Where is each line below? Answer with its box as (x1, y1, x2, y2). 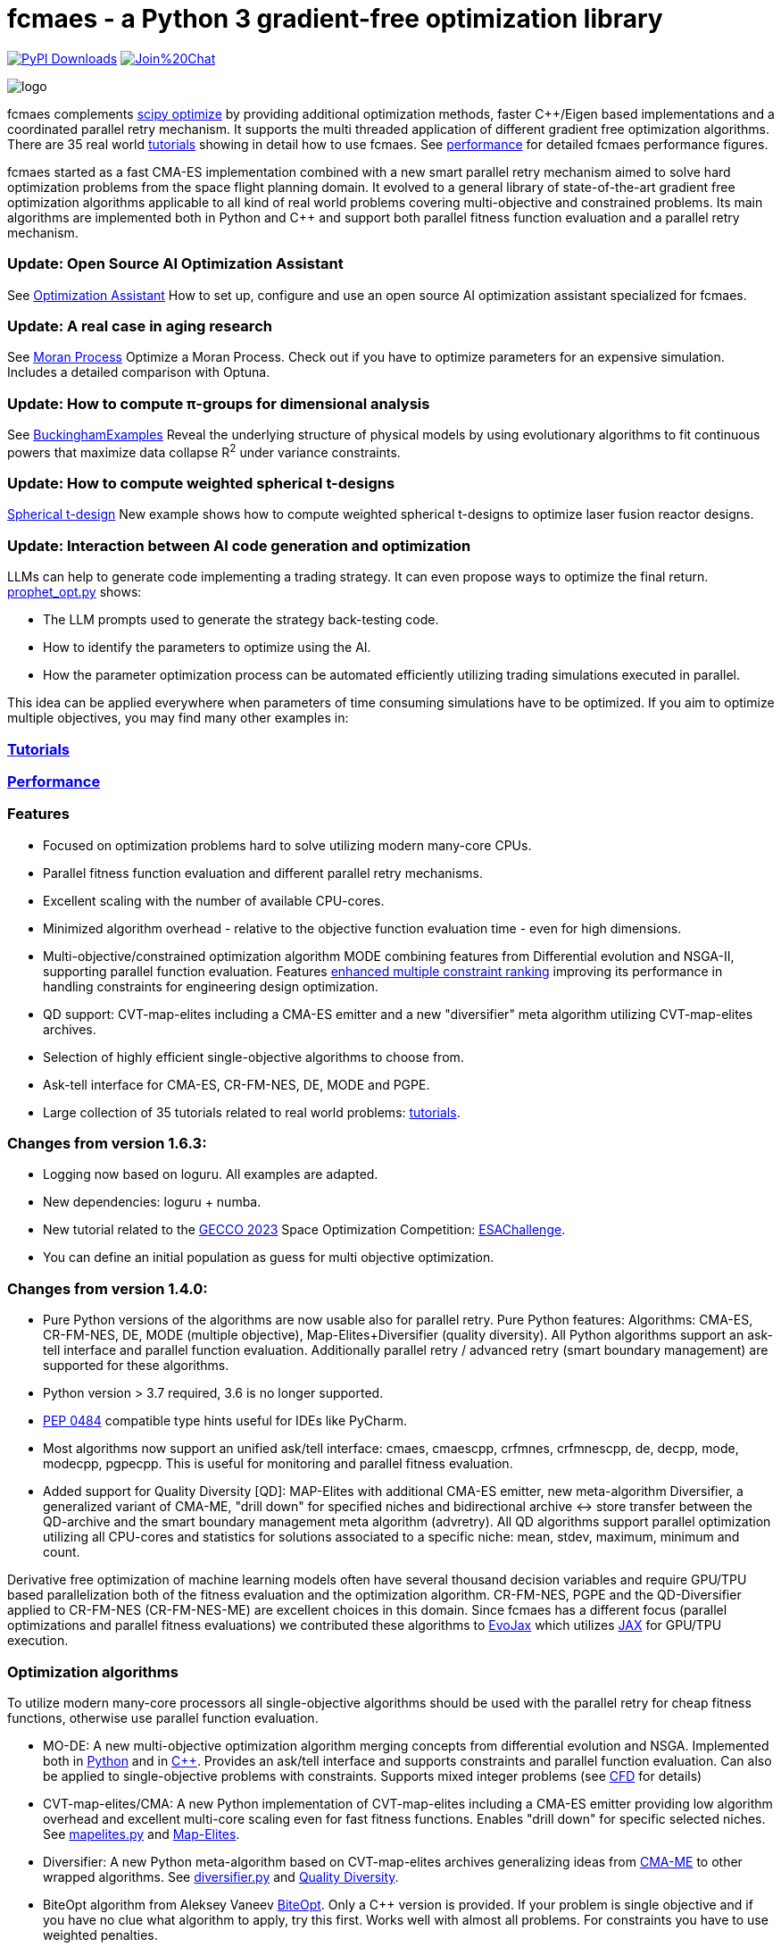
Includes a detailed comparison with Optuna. (7, 364, 270, 380)
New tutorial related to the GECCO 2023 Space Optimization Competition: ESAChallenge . (43, 1222, 566, 1238)
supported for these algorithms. (43, 1358, 229, 1374)
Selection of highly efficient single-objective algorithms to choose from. (43, 1049, 464, 1065)
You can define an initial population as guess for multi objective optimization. (43, 1249, 494, 1266)
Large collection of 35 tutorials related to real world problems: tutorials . (43, 1104, 461, 1120)
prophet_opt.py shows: (7, 584, 142, 600)
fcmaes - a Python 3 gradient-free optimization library (7, 4, 663, 34)
